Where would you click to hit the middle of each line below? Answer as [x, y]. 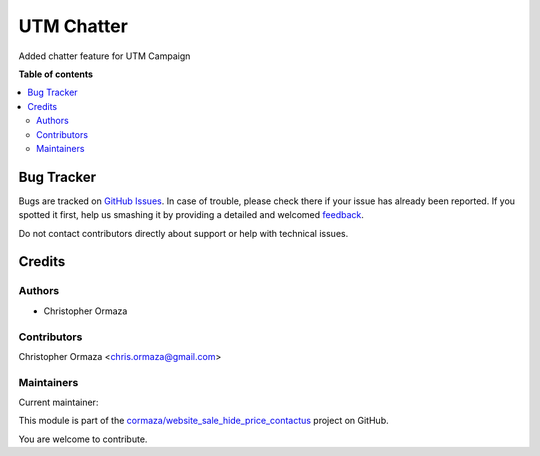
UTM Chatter [73, 26]
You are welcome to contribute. [83, 439]
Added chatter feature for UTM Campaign [104, 56]
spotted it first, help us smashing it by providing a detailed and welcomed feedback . [191, 215]
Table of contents [56, 74]
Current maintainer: [58, 402]
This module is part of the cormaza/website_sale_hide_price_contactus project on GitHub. [203, 421]
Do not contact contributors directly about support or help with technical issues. [183, 233]
